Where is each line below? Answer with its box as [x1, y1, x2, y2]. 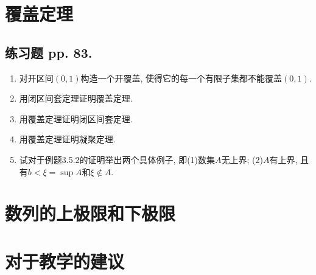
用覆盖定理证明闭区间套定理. [19, 112, 133, 125]
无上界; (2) [221, 153, 263, 165]
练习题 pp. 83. [5, 43, 93, 61]
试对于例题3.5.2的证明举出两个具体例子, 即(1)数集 [19, 153, 216, 165]
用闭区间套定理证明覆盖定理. [19, 92, 133, 105]
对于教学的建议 [5, 248, 125, 273]
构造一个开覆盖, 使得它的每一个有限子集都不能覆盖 [80, 71, 283, 84]
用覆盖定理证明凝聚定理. [19, 133, 116, 145]
